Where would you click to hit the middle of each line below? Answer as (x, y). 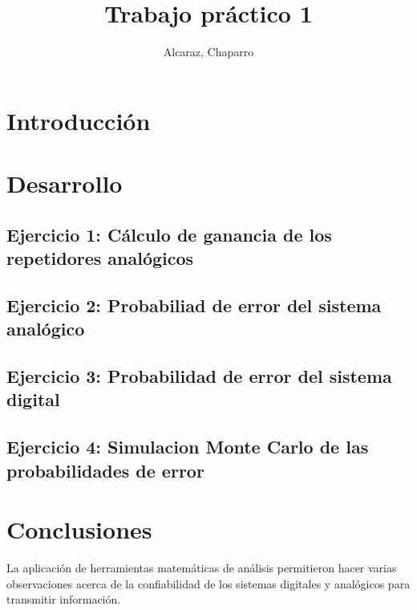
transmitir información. (64, 599)
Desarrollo (65, 183)
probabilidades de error (105, 470)
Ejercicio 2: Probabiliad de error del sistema (194, 305)
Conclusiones (79, 529)
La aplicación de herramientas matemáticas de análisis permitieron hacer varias (202, 568)
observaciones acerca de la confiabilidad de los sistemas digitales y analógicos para (208, 583)
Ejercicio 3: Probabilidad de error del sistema (199, 376)
